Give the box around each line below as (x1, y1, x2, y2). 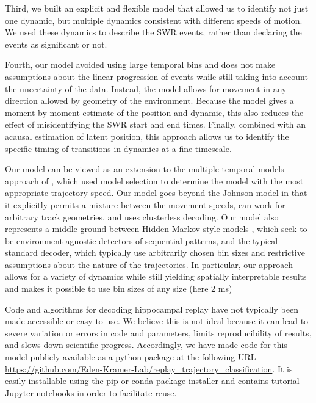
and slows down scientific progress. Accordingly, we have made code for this (5, 338, 287, 351)
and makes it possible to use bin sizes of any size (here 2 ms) (5, 282, 232, 295)
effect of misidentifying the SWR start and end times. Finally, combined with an (5, 118, 306, 131)
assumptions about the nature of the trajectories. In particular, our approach (5, 258, 293, 270)
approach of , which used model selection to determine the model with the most (5, 174, 304, 187)
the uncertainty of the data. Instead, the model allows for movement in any (5, 82, 287, 95)
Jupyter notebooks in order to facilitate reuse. (5, 386, 177, 399)
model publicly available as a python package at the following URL (5, 350, 256, 363)
